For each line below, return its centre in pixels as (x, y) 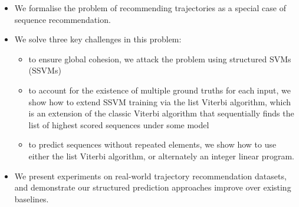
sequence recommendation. (63, 19)
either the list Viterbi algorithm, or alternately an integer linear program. (161, 156)
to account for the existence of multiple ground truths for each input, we (160, 90)
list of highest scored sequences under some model (119, 124)
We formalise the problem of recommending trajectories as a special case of (150, 8)
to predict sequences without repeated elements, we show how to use (152, 144)
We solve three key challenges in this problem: (98, 39)
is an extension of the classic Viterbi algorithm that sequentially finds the (161, 113)
